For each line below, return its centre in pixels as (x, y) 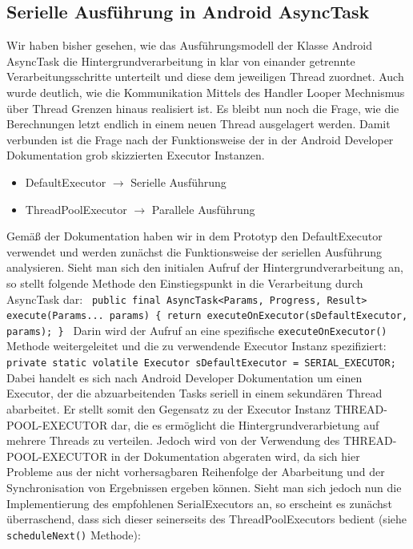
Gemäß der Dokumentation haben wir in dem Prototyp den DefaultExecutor (194, 236)
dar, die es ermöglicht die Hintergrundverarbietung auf (245, 424)
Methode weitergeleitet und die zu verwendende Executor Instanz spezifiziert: (196, 346)
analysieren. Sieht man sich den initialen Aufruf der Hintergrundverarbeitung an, (205, 267)
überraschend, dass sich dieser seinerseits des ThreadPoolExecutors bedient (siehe (206, 519)
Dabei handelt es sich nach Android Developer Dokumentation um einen (184, 377)
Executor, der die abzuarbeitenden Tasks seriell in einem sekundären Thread (194, 393)
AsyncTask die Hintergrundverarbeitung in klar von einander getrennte (181, 61)
